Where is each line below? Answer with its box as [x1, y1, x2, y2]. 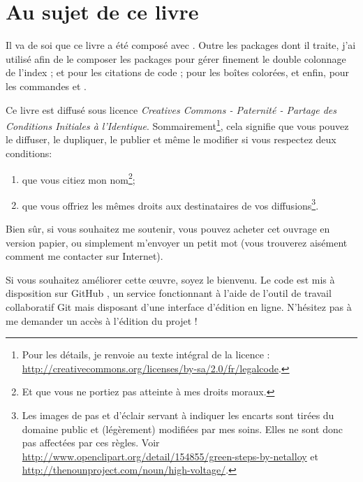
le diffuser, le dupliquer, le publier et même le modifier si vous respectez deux [6, 132, 336, 147]
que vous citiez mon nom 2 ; [22, 170, 135, 187]
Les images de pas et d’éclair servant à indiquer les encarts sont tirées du [22, 407, 334, 422]
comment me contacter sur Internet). [6, 249, 163, 263]
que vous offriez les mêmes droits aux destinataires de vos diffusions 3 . [22, 196, 319, 212]
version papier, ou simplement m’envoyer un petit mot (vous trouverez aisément [6, 235, 348, 249]
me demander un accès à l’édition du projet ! [6, 313, 198, 328]
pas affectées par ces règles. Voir [22, 435, 160, 450]
